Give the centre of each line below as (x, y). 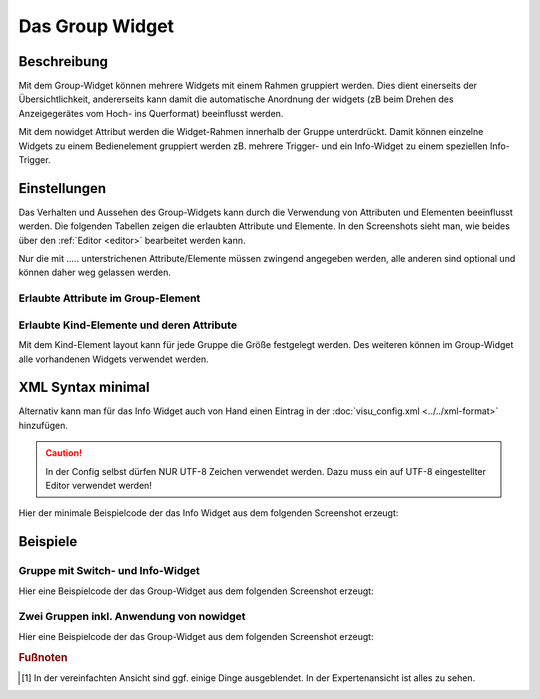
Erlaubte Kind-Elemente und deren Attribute (128, 325)
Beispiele (48, 541)
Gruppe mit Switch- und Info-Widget (109, 571)
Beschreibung (63, 61)
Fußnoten (43, 657)
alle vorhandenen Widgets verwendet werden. (113, 359)
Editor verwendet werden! (98, 486)
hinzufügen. (43, 425)
